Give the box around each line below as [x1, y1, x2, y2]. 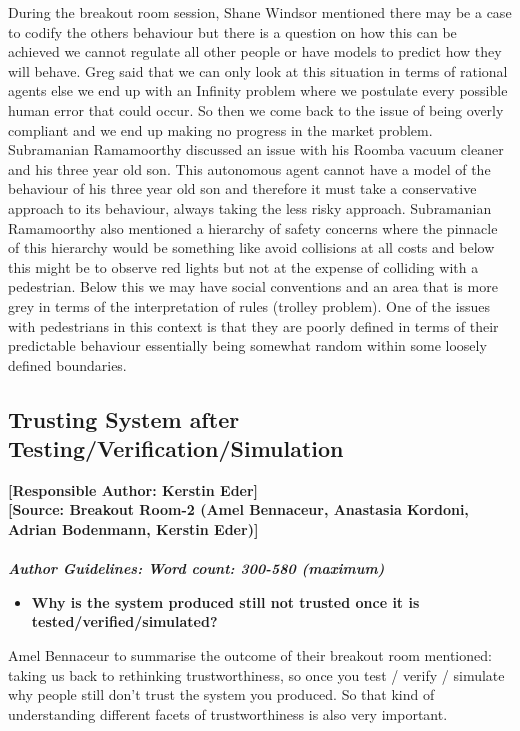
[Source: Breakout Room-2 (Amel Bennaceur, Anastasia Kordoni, [8, 499, 469, 520]
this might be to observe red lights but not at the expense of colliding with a [8, 256, 479, 277]
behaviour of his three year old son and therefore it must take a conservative [8, 178, 477, 199]
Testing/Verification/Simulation [8, 433, 344, 464]
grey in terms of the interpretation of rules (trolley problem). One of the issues [8, 295, 491, 316]
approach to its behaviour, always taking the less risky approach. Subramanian [8, 197, 492, 218]
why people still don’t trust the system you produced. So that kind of [8, 684, 435, 705]
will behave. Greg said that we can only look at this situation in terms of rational [8, 60, 508, 81]
